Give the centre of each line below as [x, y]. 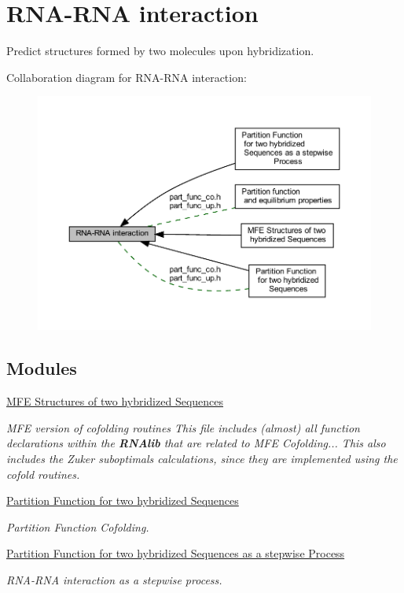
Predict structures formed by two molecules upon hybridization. [160, 51]
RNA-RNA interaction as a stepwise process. [114, 579]
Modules [42, 368]
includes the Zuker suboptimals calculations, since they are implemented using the [202, 458]
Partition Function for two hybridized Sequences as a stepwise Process [176, 553]
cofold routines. [43, 474]
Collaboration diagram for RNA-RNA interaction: [127, 77]
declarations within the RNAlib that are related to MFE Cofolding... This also [196, 443]
